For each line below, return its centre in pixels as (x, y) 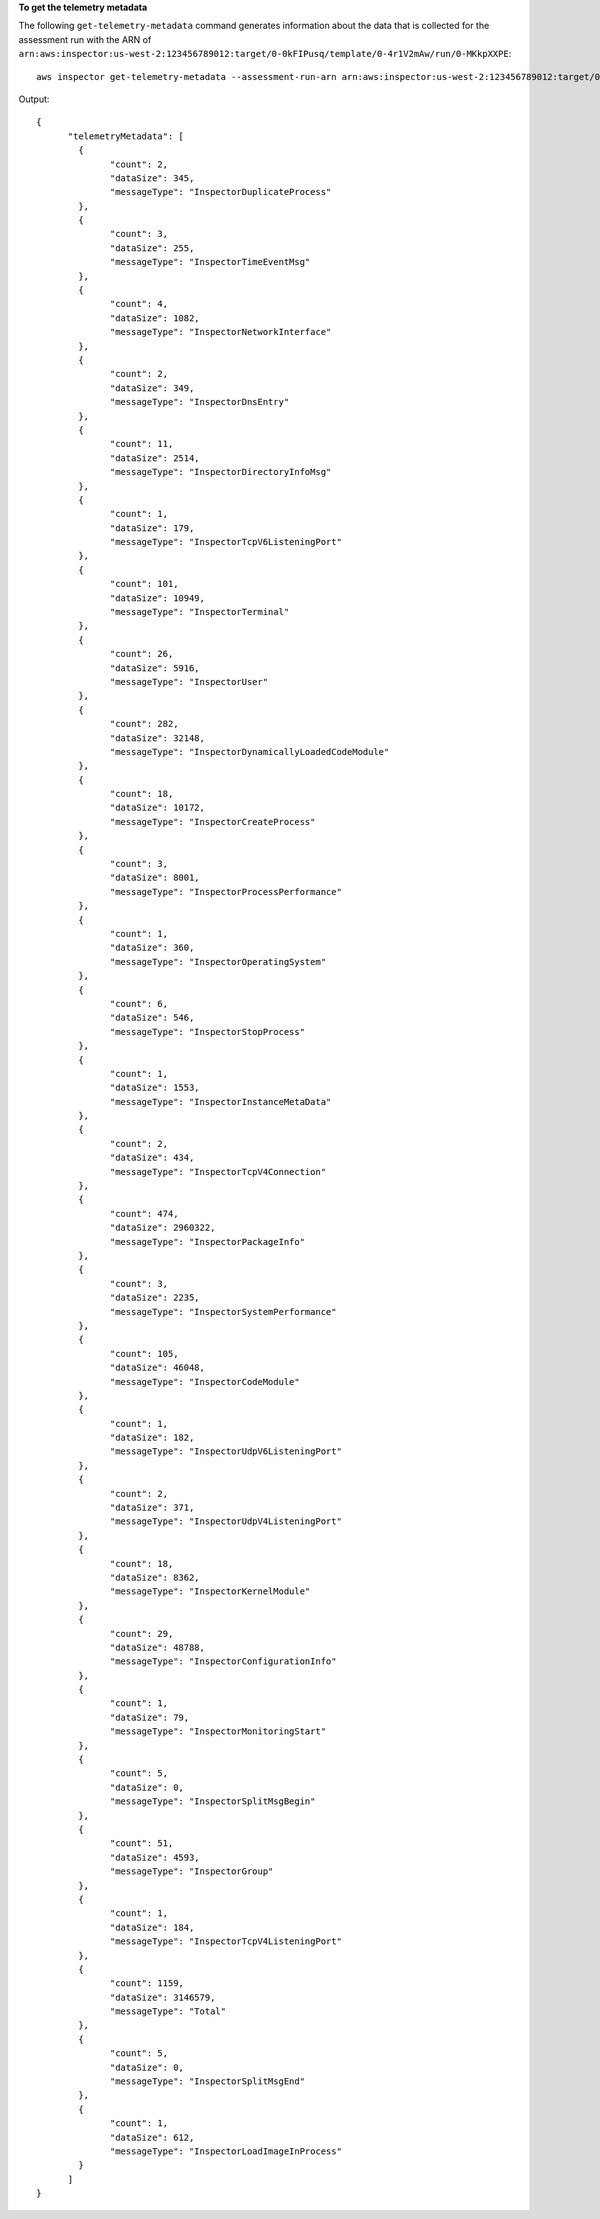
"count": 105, (144, 1353)
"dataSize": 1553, (155, 1088)
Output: (34, 99)
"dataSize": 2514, (155, 458)
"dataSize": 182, (152, 1438)
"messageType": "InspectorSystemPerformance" (223, 1311)
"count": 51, (142, 1843)
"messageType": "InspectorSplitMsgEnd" (207, 2081)
